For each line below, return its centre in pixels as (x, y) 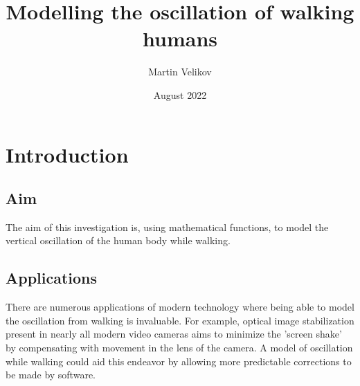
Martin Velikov (180, 72)
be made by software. (51, 375)
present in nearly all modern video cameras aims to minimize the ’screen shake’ (174, 334)
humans (180, 38)
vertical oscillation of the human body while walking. (118, 240)
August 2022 (180, 94)
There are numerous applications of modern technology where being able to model (180, 307)
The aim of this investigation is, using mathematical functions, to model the (167, 227)
